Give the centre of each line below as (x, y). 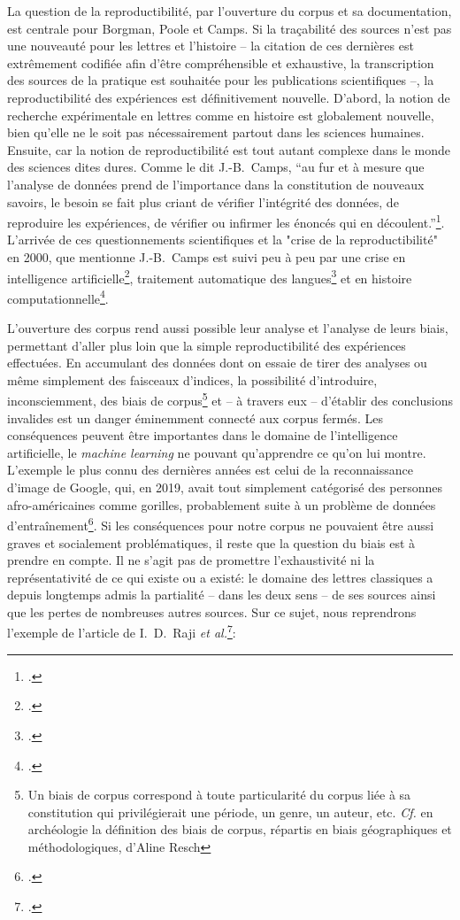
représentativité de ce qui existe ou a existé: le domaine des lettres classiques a (220, 577)
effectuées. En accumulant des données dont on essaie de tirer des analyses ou (217, 363)
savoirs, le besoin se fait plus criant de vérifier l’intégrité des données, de (203, 201)
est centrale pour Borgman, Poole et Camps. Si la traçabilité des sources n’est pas (230, 28)
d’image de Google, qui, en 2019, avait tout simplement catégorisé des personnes (225, 487)
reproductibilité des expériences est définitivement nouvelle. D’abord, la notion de (229, 97)
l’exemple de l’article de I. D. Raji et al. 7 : (122, 631)
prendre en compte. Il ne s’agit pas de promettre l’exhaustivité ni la (191, 560)
